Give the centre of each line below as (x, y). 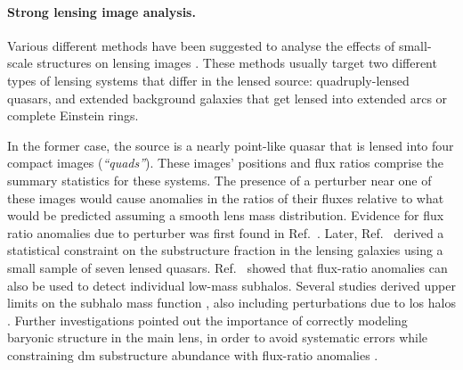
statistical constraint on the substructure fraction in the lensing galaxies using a (225, 250)
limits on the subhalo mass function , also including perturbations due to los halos (231, 303)
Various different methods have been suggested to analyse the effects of (201, 45)
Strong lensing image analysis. (102, 11)
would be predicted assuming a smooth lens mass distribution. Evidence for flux (226, 215)
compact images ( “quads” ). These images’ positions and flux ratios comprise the (226, 163)
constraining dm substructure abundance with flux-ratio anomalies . (193, 354)
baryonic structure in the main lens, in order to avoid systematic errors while (218, 337)
